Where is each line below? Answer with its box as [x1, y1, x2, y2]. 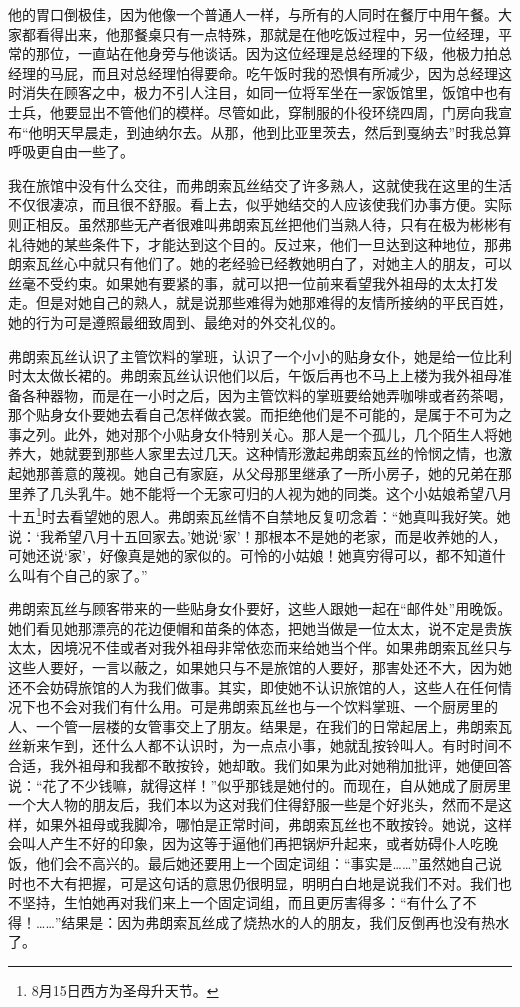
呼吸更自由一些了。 [8, 141, 134, 162]
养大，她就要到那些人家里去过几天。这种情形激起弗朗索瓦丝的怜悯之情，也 [8, 443, 498, 464]
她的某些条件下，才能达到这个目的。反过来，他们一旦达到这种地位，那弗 [35, 233, 512, 254]
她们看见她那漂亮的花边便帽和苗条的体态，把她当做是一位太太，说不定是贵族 [8, 617, 512, 638]
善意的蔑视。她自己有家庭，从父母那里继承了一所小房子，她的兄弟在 [49, 463, 498, 484]
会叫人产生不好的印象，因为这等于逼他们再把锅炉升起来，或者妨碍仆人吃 [8, 833, 484, 854]
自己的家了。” [63, 564, 148, 585]
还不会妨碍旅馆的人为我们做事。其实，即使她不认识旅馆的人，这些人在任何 [8, 676, 498, 697]
